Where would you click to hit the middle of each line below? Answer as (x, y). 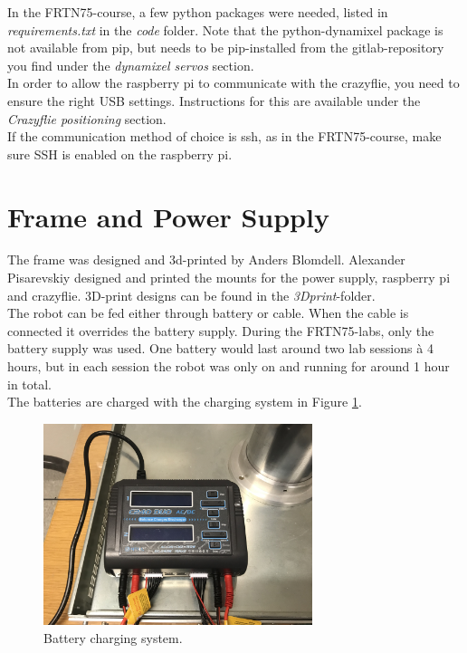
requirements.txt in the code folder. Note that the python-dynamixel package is (225, 29)
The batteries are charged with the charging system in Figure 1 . (185, 402)
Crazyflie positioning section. (87, 118)
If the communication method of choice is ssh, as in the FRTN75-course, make (224, 136)
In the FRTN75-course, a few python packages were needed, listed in (198, 12)
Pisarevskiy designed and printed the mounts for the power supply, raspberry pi (229, 278)
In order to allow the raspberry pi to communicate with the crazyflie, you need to (233, 83)
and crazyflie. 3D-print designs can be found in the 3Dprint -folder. (191, 295)
